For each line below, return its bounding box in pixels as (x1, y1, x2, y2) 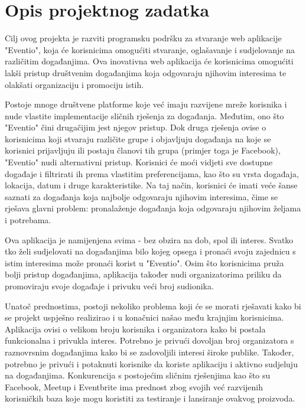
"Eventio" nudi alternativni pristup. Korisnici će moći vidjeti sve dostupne (5, 156, 273, 168)
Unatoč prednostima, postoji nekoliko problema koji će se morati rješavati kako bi (5, 299, 301, 312)
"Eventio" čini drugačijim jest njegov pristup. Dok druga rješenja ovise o (5, 121, 266, 133)
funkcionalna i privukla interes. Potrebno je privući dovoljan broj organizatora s (5, 334, 294, 347)
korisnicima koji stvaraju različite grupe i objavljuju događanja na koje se (5, 132, 271, 145)
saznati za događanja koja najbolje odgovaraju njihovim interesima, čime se (5, 190, 278, 203)
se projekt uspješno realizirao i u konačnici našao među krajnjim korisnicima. (5, 311, 284, 324)
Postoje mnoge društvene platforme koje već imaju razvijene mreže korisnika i (5, 98, 287, 110)
